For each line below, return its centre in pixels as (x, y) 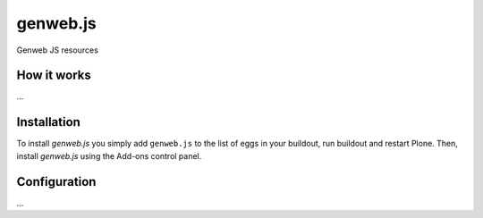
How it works (54, 75)
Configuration (56, 182)
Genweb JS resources (57, 50)
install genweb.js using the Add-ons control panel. (109, 155)
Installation (48, 122)
